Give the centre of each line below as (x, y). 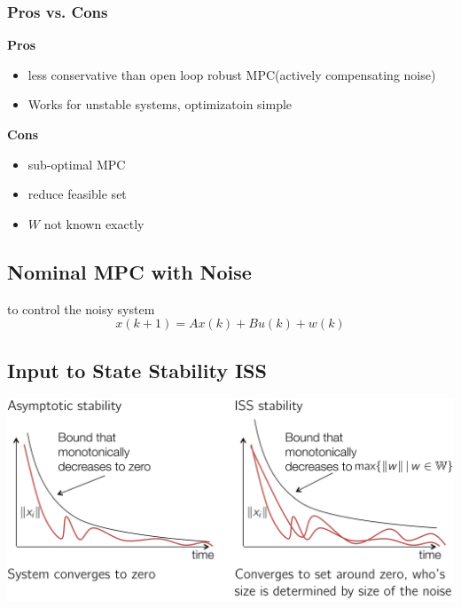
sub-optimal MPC (77, 164)
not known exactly (94, 223)
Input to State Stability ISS (137, 370)
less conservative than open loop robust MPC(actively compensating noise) (232, 74)
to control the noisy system (81, 308)
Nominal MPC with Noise (129, 271)
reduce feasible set (77, 194)
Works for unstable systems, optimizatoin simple (160, 104)
